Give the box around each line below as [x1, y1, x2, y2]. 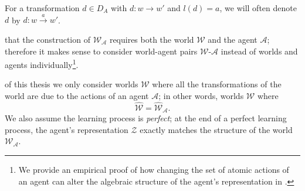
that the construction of [5, 33, 90, 45]
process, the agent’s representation [5, 123, 128, 135]
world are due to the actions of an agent [5, 90, 149, 102]
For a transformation [5, 2, 80, 13]
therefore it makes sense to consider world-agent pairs [5, 45, 198, 57]
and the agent [208, 33, 257, 45]
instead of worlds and [221, 45, 298, 57]
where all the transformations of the [152, 78, 282, 90]
